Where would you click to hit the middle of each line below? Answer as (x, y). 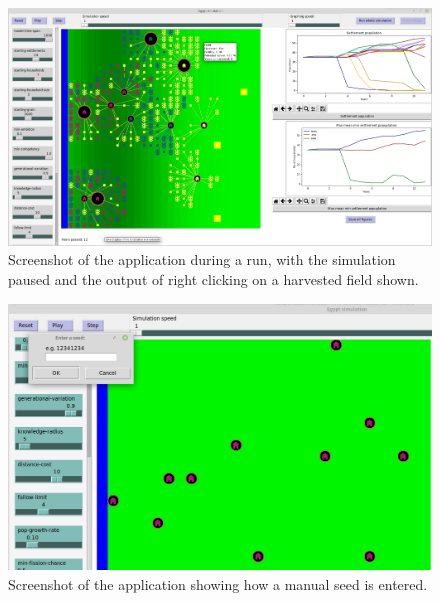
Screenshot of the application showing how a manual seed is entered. (218, 583)
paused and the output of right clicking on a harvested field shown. (213, 279)
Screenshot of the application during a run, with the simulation (202, 259)
